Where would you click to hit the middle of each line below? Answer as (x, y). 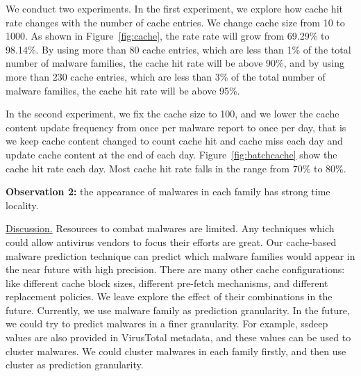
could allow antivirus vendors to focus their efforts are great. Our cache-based (171, 242)
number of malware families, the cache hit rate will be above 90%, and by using (175, 63)
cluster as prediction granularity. (75, 365)
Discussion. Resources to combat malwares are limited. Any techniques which (170, 228)
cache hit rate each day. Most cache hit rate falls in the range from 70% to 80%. (176, 168)
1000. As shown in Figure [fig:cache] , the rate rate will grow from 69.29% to (168, 36)
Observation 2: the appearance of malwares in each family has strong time (168, 191)
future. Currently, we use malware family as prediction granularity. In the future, (178, 310)
